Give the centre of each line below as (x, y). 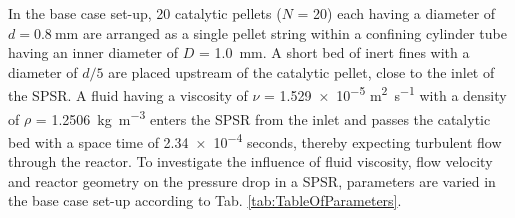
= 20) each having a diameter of (396, 13)
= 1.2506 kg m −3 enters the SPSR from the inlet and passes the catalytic (263, 117)
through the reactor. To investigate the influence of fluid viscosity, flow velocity (250, 161)
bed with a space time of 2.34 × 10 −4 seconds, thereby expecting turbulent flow (255, 140)
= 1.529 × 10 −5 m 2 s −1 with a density (385, 94)
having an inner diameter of (93, 52)
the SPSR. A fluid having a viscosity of (128, 95)
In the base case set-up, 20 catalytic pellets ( (145, 13)
